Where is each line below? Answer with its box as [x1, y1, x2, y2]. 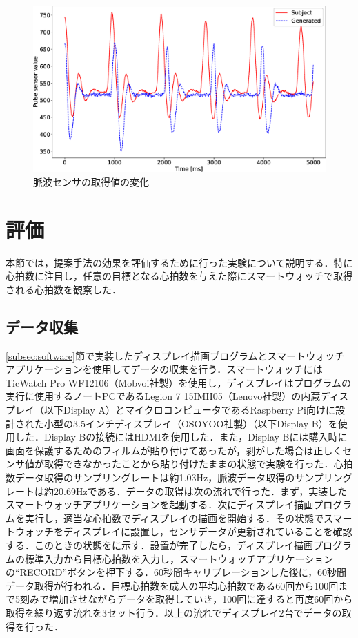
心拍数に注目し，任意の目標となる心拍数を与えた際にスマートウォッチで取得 [6, 269, 353, 283]
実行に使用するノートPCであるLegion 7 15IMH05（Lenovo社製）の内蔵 [6, 389, 321, 403]
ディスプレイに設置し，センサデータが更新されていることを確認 [63, 524, 352, 539]
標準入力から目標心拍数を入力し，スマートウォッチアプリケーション [24, 551, 334, 565]
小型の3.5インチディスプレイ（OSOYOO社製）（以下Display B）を [43, 416, 338, 430]
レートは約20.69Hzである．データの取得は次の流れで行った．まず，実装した [6, 483, 348, 498]
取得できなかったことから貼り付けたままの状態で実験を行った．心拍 [43, 456, 353, 471]
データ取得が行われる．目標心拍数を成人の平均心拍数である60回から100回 [6, 578, 339, 592]
